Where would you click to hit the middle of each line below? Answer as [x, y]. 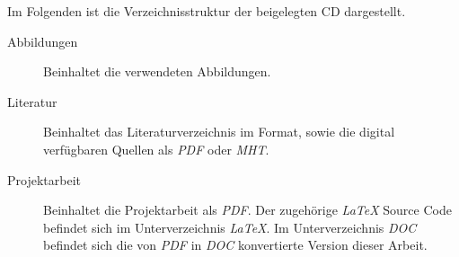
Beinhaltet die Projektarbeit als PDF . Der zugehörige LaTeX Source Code [247, 210]
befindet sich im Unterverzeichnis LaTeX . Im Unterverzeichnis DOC [230, 227]
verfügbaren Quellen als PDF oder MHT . [156, 149]
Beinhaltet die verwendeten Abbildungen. [157, 71]
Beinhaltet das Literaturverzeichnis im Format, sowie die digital [219, 132]
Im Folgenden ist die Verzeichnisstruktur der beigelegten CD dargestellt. [207, 11]
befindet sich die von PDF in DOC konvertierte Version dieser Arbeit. [235, 245]
